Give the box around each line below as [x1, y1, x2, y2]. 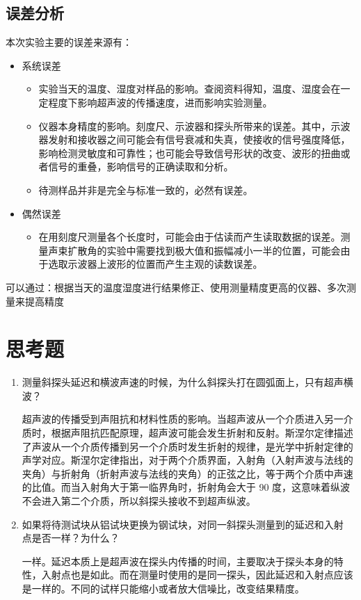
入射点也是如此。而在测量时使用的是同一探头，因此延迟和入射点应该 [41, 567, 353, 582]
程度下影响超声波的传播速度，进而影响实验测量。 [48, 95, 273, 109]
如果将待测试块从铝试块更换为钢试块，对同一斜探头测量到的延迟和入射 [22, 517, 344, 531]
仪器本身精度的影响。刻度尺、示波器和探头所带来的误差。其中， [38, 118, 331, 133]
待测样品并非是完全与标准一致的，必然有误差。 [38, 182, 253, 197]
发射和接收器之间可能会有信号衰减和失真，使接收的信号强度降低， [48, 132, 351, 147]
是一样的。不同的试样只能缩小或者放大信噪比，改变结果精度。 [22, 581, 305, 595]
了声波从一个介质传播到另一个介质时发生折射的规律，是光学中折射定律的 [22, 439, 353, 453]
